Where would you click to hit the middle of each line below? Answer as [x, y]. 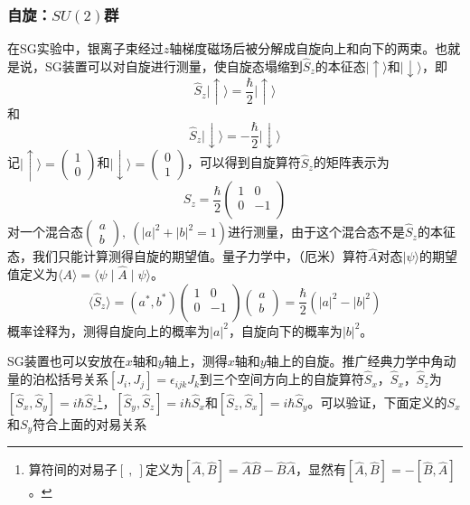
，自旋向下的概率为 [285, 330]
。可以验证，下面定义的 [377, 402]
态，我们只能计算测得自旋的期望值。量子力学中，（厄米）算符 [188, 256]
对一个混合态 [45, 232]
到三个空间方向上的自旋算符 [282, 379]
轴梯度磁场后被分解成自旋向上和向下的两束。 [302, 48]
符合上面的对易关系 [90, 423]
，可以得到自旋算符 [244, 162]
